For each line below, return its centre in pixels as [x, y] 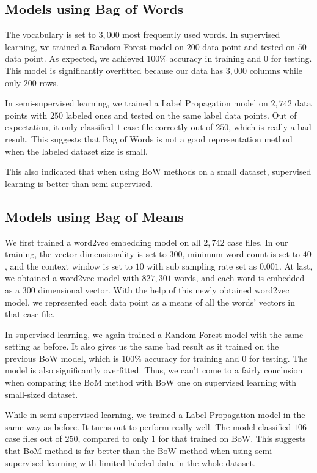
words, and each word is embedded [239, 278]
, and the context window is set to [69, 266]
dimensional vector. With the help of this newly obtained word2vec [164, 289]
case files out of [34, 438]
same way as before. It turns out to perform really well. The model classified [148, 426]
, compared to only [113, 438]
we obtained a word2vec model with [72, 278]
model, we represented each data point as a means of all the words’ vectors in [150, 302]
